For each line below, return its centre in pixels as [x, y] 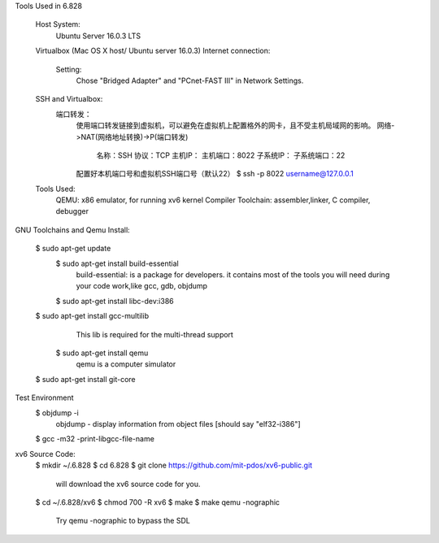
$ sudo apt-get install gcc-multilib [92, 316]
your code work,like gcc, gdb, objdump [141, 286]
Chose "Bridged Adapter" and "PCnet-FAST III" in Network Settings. [190, 80]
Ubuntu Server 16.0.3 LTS [98, 36]
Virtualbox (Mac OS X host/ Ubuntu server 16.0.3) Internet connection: [153, 51]
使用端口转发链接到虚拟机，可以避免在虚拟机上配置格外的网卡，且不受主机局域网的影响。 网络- [235, 125]
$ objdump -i [57, 413]
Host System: [58, 24]
